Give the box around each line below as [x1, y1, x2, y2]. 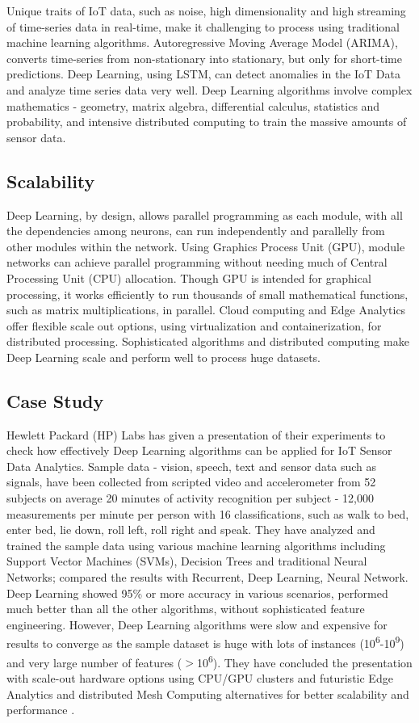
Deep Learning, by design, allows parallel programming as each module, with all [6, 206, 403, 223]
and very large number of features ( [6, 654, 182, 670]
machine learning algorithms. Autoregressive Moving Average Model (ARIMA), [6, 34, 398, 51]
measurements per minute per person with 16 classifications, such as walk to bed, [6, 505, 409, 522]
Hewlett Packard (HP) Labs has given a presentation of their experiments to [6, 426, 386, 443]
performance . [6, 701, 75, 718]
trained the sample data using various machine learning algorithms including [6, 536, 386, 553]
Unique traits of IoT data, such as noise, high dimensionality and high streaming [6, 2, 406, 19]
